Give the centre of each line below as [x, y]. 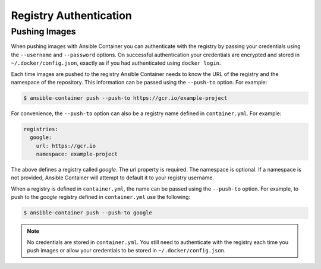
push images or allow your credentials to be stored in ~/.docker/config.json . [126, 250]
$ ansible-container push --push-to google [88, 213]
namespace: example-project [77, 154]
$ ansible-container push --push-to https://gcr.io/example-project [125, 98]
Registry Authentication [71, 15]
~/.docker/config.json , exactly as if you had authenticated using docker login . [116, 63]
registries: [41, 129]
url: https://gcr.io [66, 146]
